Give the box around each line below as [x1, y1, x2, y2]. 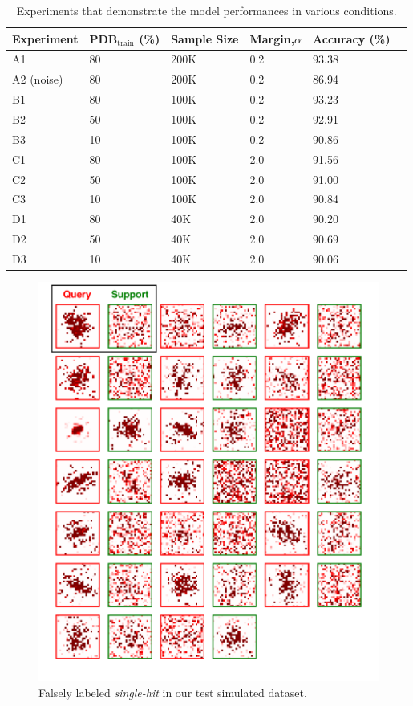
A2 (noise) [12, 71, 63, 88]
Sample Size [171, 30, 239, 47]
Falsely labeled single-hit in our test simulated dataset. [38, 684, 307, 700]
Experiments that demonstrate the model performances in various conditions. [16, 2, 397, 18]
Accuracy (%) [313, 30, 391, 47]
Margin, [249, 30, 295, 47]
